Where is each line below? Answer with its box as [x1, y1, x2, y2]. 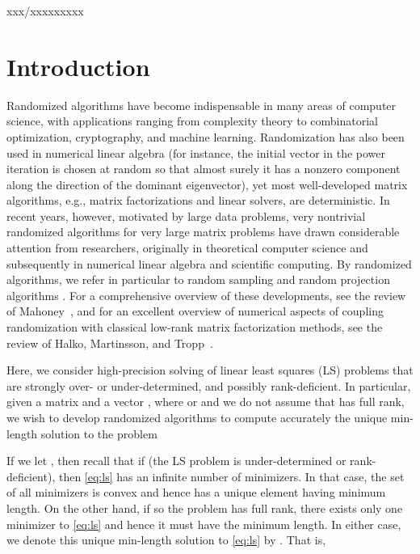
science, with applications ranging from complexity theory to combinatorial [6, 112, 378, 129]
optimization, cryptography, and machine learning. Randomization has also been [6, 128, 405, 145]
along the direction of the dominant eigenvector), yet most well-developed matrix [6, 176, 408, 192]
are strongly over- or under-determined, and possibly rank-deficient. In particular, [6, 377, 411, 394]
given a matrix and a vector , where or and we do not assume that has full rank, [6, 393, 405, 410]
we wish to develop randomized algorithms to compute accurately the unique [6, 409, 388, 425]
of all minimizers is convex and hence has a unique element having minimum [6, 484, 386, 501]
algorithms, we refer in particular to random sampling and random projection [6, 271, 390, 288]
